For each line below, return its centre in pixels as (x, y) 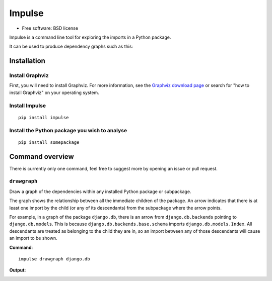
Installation (27, 61)
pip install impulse (44, 117)
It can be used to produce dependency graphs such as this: (71, 46)
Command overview (42, 157)
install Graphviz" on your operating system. (54, 92)
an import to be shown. (33, 238)
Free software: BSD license (50, 28)
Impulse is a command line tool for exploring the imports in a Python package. (90, 37)
